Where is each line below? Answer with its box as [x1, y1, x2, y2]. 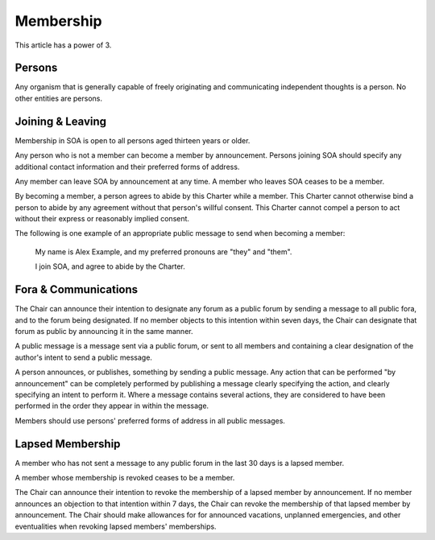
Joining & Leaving [14, 114, 107, 128]
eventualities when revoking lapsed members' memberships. [14, 521, 217, 531]
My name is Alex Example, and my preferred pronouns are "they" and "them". [35, 246, 292, 257]
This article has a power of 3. [14, 40, 112, 50]
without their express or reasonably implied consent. [14, 214, 189, 224]
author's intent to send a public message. [14, 352, 153, 362]
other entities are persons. [14, 93, 102, 103]
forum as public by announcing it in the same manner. [14, 326, 193, 336]
